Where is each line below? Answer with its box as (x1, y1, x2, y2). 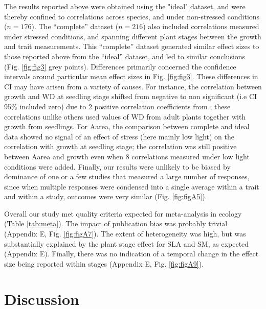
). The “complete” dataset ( (31, 21, 119, 32)
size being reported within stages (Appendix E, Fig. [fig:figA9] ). (4, 258, 204, 269)
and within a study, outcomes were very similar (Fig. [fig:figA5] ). (4, 191, 207, 202)
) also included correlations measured (143, 21, 259, 32)
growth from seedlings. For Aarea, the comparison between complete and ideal (4, 121, 250, 132)
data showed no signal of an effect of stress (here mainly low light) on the (4, 131, 234, 141)
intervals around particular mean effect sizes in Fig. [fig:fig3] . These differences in (4, 71, 258, 82)
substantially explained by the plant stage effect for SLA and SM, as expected (4, 238, 249, 249)
